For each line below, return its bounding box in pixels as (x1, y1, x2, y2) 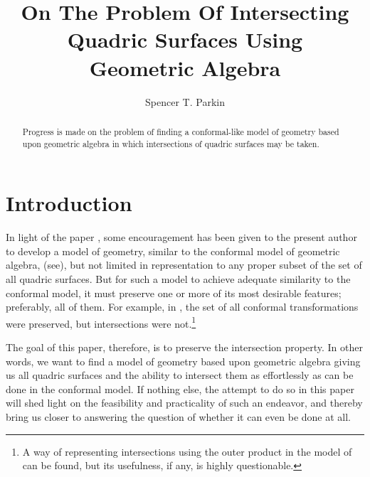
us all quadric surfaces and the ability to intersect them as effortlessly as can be (6, 368, 354, 382)
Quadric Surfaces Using (67, 25, 303, 54)
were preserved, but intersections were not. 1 (6, 313, 196, 331)
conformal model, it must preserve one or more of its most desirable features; (6, 285, 342, 300)
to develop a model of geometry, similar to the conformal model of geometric (6, 243, 340, 258)
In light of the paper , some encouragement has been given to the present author (6, 230, 357, 245)
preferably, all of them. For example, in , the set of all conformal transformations (6, 299, 359, 314)
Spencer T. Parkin (145, 94, 225, 109)
